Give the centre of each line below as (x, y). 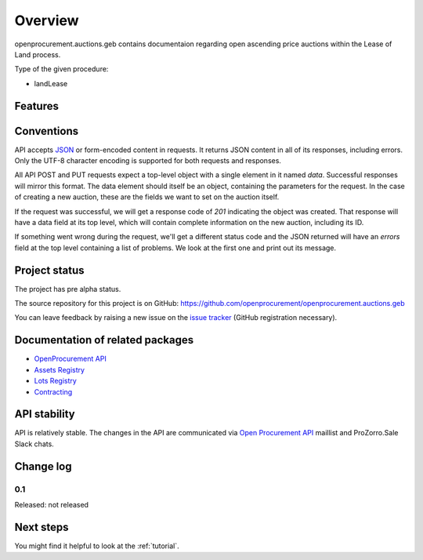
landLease (51, 83)
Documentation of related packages (104, 340)
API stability (45, 415)
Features (36, 106)
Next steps (42, 527)
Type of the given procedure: (61, 69)
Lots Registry (56, 381)
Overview (47, 20)
